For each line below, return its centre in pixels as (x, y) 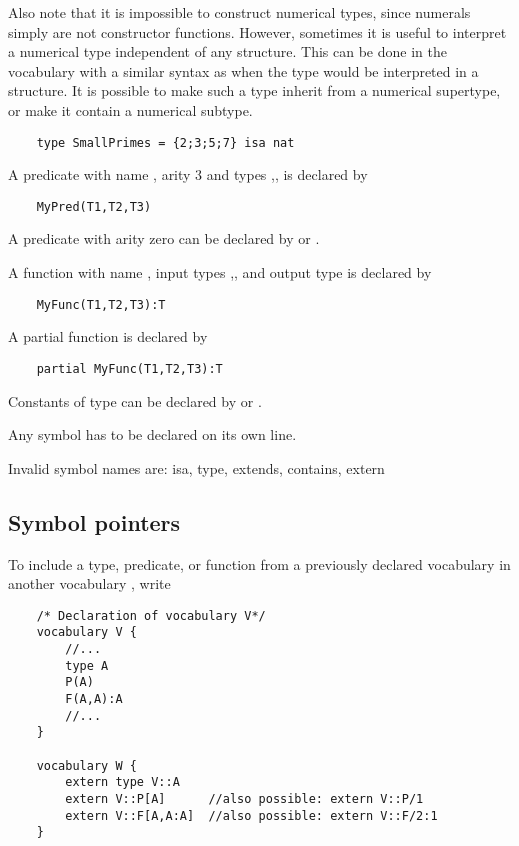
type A (87, 665)
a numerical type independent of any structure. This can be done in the (227, 51)
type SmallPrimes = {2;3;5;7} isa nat (165, 142)
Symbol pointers (94, 521)
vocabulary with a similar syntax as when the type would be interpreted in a (243, 70)
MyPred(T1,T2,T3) (94, 206)
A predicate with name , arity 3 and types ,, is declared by (188, 174)
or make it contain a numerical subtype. (130, 109)
